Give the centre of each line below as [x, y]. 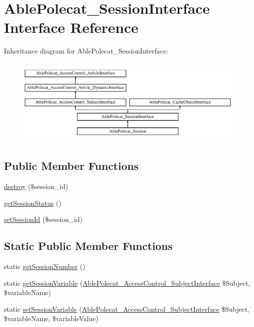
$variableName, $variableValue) [51, 318]
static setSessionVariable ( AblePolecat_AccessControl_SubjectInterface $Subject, [127, 309]
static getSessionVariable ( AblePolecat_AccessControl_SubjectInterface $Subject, [127, 283]
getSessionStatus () [33, 203]
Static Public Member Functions [88, 246]
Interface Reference [71, 27]
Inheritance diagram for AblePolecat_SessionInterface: [86, 51]
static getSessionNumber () [45, 266]
